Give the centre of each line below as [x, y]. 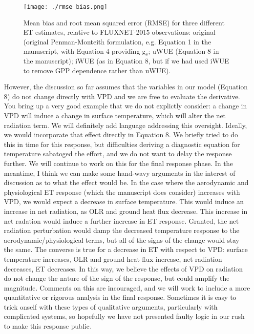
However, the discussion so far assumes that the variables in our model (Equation [126, 87]
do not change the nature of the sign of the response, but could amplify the [117, 278]
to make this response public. [48, 326]
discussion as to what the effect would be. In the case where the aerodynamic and [126, 182]
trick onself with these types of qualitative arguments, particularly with [111, 306]
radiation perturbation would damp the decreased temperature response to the [122, 230]
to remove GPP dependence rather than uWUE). [97, 70]
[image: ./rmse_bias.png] [65, 7]
